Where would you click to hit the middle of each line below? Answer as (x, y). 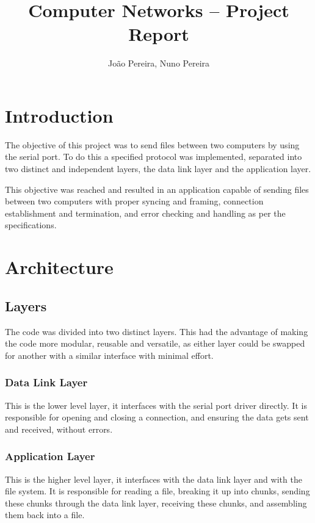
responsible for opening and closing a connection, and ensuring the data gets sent (157, 417)
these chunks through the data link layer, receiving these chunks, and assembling (156, 503)
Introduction (59, 115)
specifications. (31, 225)
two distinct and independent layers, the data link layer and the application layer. (158, 169)
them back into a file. (45, 515)
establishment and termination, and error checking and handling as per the (145, 213)
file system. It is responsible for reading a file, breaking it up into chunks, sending (157, 491)
